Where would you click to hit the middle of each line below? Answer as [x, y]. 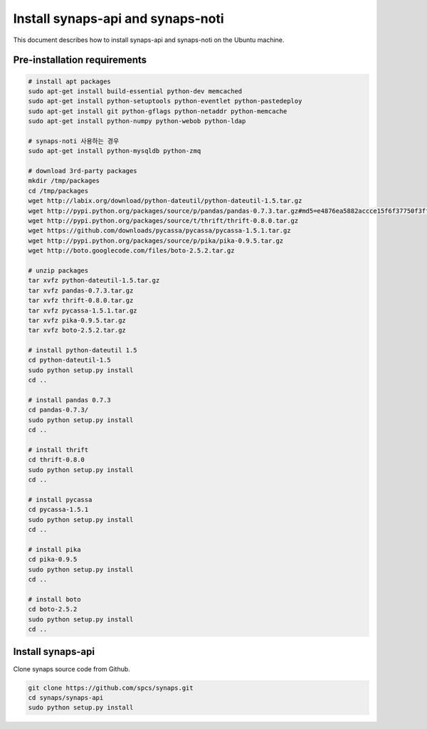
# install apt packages [70, 81]
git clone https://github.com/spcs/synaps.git [111, 688]
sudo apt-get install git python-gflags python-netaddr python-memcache [158, 111]
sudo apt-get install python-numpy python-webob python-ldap [137, 121]
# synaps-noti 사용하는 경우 [74, 141]
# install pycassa [60, 499]
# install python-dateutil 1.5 [83, 350]
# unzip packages [58, 270]
